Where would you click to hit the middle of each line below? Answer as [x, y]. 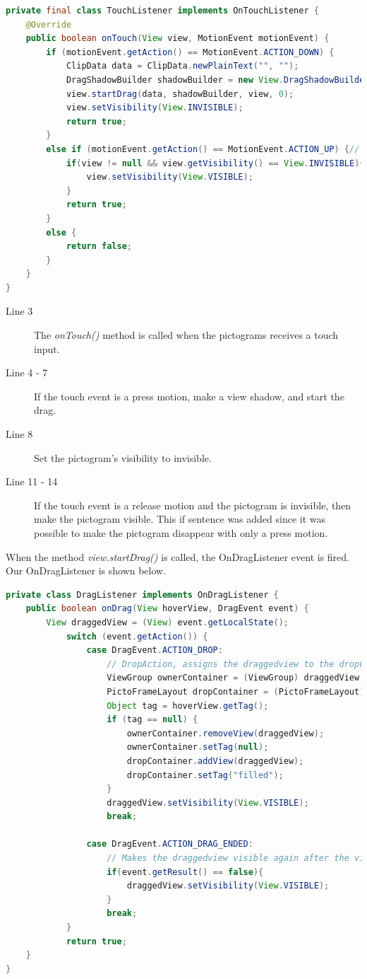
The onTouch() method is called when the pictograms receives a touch [186, 335]
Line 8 [19, 434]
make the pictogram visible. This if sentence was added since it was [180, 519]
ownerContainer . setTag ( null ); [198, 747]
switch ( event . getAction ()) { [137, 636]
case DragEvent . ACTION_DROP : [155, 650]
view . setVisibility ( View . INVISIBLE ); [155, 108]
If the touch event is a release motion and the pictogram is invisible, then [193, 505]
